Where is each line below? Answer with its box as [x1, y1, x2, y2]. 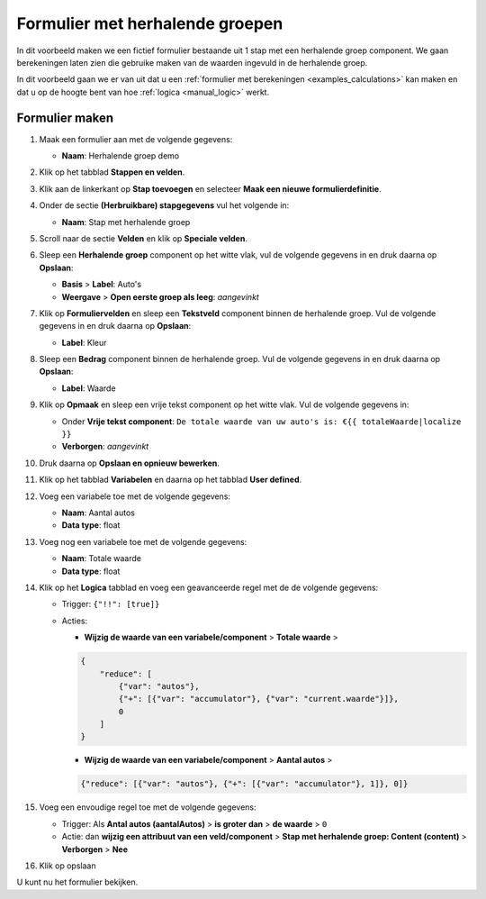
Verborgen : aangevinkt [61, 441, 149, 452]
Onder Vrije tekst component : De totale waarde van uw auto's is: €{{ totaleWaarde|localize [61, 415, 462, 427]
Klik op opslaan [39, 860, 96, 871]
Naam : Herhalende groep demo [61, 150, 180, 161]
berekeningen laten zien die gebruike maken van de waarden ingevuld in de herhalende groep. [16, 57, 368, 68]
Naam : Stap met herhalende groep [61, 216, 191, 227]
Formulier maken [16, 110, 114, 125]
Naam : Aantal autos [61, 507, 135, 518]
